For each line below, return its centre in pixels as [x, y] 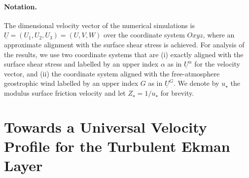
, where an [219, 35]
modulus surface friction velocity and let [65, 92]
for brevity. [177, 92]
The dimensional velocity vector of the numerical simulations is [99, 25]
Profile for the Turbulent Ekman [117, 146]
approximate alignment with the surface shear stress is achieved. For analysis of [124, 44]
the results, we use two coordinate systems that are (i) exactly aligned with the [124, 54]
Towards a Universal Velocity [106, 126]
